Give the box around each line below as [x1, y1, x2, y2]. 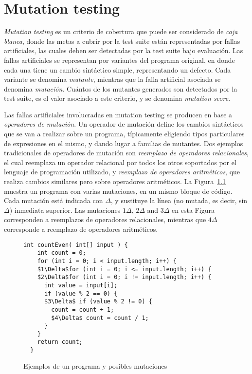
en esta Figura [172, 205, 215, 215]
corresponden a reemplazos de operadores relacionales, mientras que [4, 214, 206, 224]
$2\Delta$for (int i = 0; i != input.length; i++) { [37, 274, 212, 281]
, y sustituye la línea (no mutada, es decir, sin [110, 195, 248, 206]
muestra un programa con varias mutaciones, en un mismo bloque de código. [4, 186, 233, 196]
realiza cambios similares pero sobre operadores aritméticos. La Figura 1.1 [4, 176, 226, 187]
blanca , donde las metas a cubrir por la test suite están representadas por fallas [4, 36, 240, 46]
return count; [37, 338, 83, 346]
